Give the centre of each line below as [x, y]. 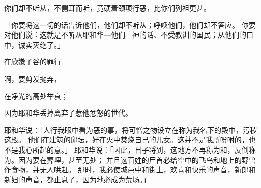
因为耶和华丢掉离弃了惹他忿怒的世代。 [68, 113]
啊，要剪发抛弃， [33, 78]
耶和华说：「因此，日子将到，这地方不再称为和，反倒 [161, 149]
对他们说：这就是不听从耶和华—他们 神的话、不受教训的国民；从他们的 [125, 35]
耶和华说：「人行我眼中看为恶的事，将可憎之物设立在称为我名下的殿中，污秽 [130, 129]
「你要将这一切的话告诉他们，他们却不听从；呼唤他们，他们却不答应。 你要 [130, 25]
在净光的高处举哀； [36, 96]
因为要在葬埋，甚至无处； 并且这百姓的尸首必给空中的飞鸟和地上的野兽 [137, 159]
